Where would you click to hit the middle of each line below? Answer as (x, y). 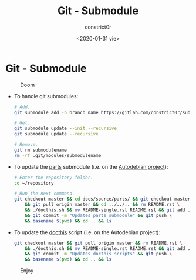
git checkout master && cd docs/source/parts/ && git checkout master (102, 199)
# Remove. (26, 145)
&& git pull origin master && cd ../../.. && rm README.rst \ (102, 205)
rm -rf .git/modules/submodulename (58, 155)
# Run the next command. (44, 194)
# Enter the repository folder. (53, 178)
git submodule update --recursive (56, 134)
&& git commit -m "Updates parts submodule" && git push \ (99, 215)
